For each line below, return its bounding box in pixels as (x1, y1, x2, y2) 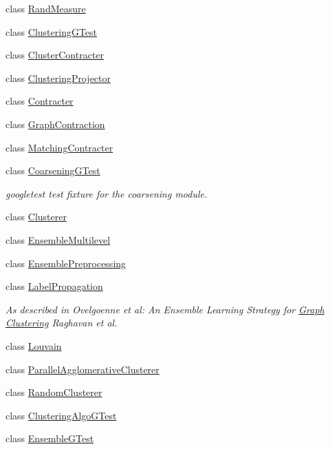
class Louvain (5, 338, 62, 353)
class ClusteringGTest (5, 24, 98, 39)
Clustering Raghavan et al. (5, 315, 118, 330)
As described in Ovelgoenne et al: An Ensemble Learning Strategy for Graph (5, 302, 324, 316)
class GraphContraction (5, 116, 105, 131)
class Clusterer (5, 209, 67, 224)
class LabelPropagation (5, 279, 103, 293)
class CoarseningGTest (5, 163, 100, 178)
